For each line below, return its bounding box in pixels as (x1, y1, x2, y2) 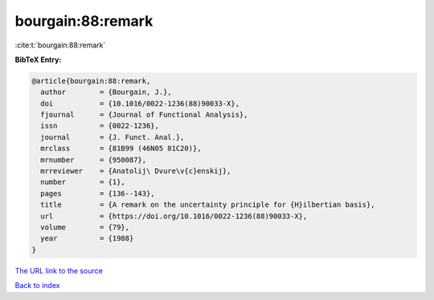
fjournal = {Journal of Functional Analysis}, (40, 110, 248, 120)
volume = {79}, (40, 223, 130, 232)
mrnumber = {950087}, (40, 155, 147, 164)
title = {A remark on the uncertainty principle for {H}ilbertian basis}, (40, 200, 375, 209)
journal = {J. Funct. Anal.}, (40, 133, 185, 142)
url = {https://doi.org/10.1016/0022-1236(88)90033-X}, (40, 212, 308, 220)
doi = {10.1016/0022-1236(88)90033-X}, (40, 99, 240, 108)
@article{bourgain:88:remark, (31, 76, 151, 85)
